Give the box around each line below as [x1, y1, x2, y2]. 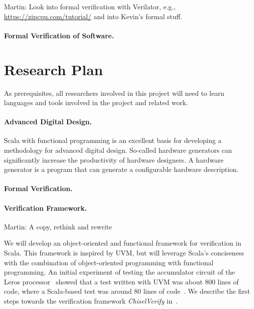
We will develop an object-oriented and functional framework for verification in [4, 238, 242, 248]
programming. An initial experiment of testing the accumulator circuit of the [4, 267, 235, 277]
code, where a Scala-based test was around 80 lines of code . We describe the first [4, 286, 250, 296]
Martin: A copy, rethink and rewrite [4, 221, 112, 231]
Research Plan [4, 59, 103, 79]
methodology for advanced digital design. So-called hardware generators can [4, 145, 232, 155]
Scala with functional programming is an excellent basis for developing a [4, 135, 222, 145]
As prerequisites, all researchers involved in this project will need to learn [4, 87, 225, 98]
